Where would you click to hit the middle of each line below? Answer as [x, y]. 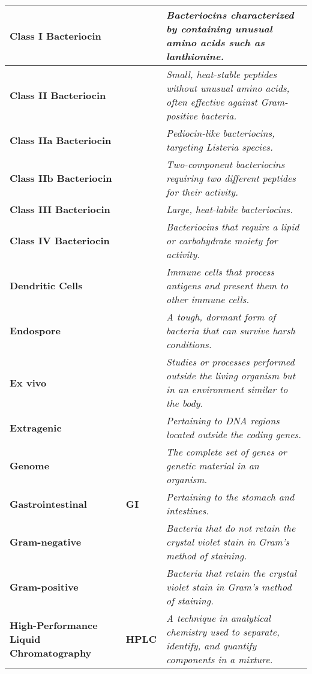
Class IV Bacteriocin [60, 240]
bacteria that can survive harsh [231, 330]
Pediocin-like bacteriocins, [220, 133]
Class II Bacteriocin [58, 95]
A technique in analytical [218, 618]
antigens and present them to [227, 285]
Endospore [35, 330]
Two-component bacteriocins [226, 164]
